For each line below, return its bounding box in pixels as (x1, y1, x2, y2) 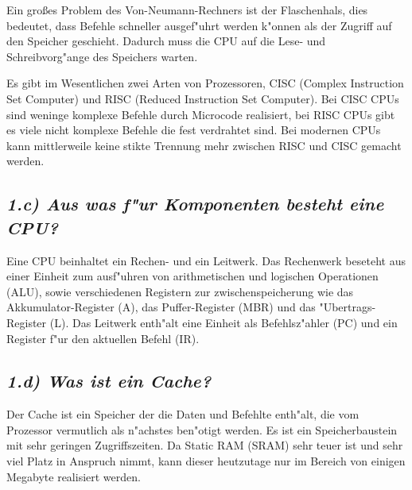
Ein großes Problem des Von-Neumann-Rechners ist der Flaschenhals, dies (6, 2, 368, 17)
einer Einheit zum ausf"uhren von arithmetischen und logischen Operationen (6, 268, 379, 284)
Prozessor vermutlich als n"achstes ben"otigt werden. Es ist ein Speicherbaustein (6, 421, 398, 438)
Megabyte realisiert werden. (6, 468, 141, 484)
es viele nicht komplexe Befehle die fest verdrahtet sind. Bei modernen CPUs (6, 122, 381, 138)
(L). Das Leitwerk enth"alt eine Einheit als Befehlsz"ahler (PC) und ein (49, 314, 398, 330)
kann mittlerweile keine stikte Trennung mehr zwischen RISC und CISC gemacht (6, 137, 402, 153)
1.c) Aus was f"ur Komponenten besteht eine (6, 191, 384, 216)
